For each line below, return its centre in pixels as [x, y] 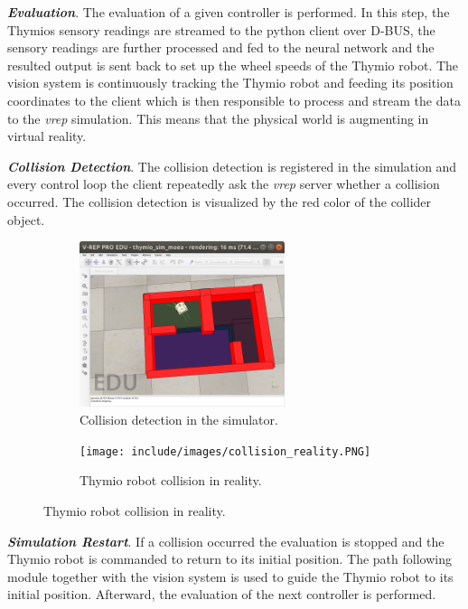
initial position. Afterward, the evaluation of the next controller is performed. [222, 594]
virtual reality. [47, 136]
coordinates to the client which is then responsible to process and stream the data [234, 100]
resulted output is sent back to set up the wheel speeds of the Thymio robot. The [233, 65]
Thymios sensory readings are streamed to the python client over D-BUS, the [221, 29]
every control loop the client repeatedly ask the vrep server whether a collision [224, 184]
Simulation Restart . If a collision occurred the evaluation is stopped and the [226, 541]
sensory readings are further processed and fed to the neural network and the [221, 47]
